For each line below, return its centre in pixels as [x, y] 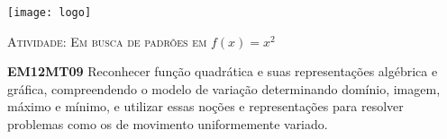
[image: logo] [50, 13]
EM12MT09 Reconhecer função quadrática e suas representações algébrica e [223, 71]
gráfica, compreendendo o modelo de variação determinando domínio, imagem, [224, 88]
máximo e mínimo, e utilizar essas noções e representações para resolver [205, 106]
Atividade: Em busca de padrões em [107, 41]
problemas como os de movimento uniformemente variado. [168, 124]
